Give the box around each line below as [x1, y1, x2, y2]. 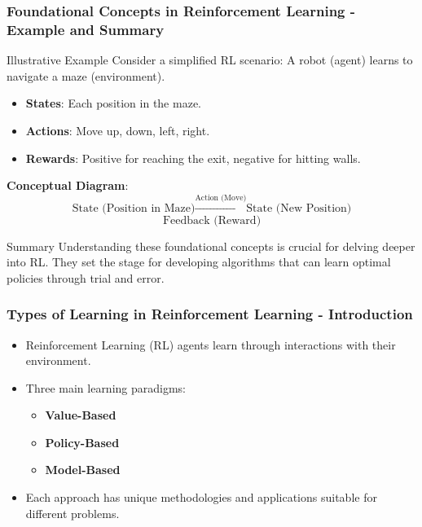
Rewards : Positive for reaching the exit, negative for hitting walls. [25, 149, 361, 166]
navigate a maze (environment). [7, 67, 165, 84]
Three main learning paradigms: [25, 379, 187, 396]
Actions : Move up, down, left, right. [25, 121, 210, 138]
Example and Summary [7, 19, 165, 39]
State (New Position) [246, 202, 352, 214]
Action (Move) [195, 193, 247, 202]
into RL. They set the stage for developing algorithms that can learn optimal [7, 253, 391, 270]
